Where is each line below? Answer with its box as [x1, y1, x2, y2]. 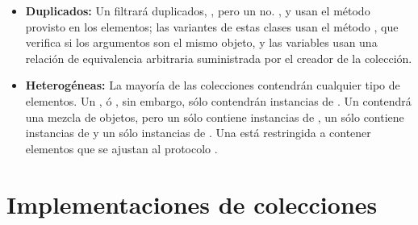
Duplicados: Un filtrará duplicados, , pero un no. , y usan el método [25, 2, 370, 19]
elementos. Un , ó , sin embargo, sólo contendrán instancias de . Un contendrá [25, 92, 412, 109]
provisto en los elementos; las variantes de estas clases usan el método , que [25, 18, 399, 35]
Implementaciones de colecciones [6, 187, 378, 220]
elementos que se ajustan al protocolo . [25, 140, 218, 156]
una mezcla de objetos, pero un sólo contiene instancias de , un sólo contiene [25, 108, 404, 125]
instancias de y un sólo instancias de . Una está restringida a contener [25, 124, 371, 141]
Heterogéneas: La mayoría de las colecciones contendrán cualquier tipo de [25, 77, 400, 94]
